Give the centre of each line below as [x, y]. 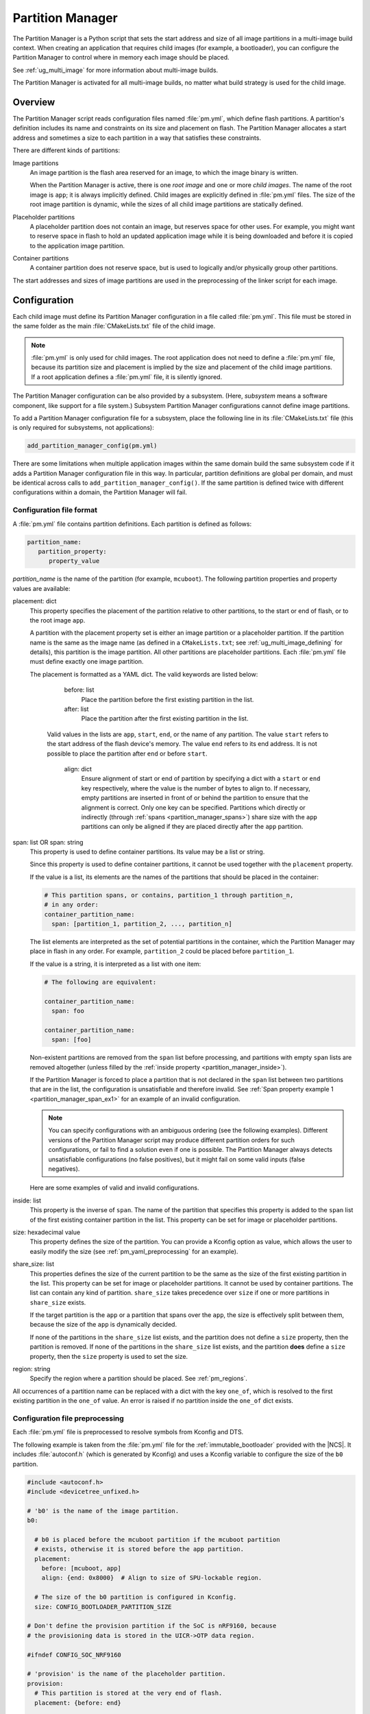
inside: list [27, 1200]
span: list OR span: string [48, 842]
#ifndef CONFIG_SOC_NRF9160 [74, 1655]
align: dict [78, 769]
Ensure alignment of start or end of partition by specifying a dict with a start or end [201, 779]
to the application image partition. [77, 245]
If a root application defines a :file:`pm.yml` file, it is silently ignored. [127, 376]
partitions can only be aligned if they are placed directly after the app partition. [192, 827]
